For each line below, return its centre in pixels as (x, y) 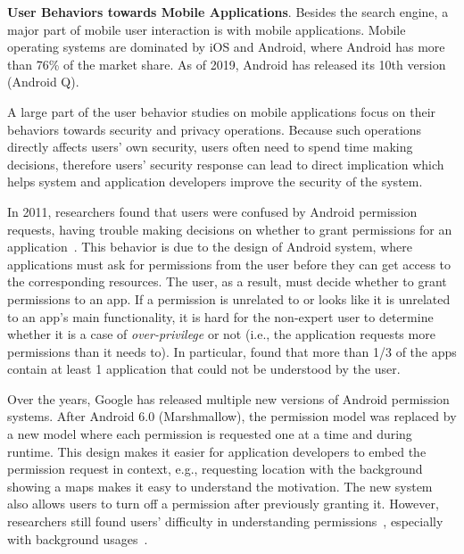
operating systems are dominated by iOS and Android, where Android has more (226, 47)
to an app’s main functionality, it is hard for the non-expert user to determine (220, 316)
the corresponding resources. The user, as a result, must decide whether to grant (227, 281)
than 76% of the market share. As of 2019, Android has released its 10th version (227, 64)
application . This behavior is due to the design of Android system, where (210, 247)
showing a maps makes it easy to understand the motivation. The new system (220, 486)
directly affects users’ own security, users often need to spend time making (210, 147)
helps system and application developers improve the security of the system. (215, 182)
